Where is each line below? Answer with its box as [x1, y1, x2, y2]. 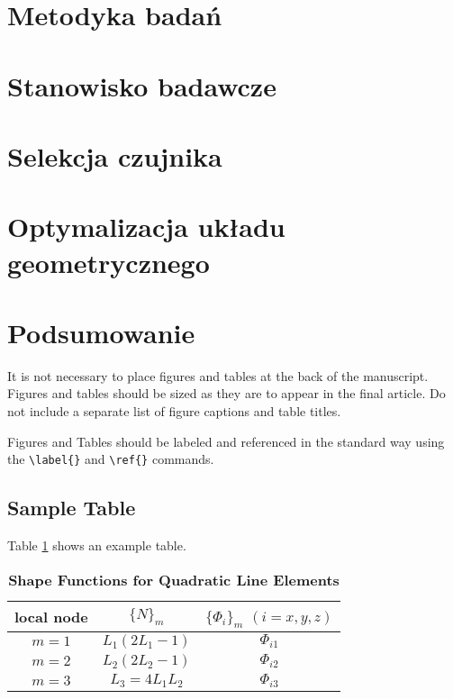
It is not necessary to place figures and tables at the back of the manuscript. [7, 366, 429, 385]
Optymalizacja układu [7, 208, 285, 245]
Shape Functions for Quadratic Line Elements [8, 568, 340, 590]
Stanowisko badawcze [7, 67, 276, 104]
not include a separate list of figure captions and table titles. [7, 402, 341, 420]
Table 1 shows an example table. [7, 536, 186, 555]
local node [14, 605, 88, 627]
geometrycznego [7, 243, 210, 280]
